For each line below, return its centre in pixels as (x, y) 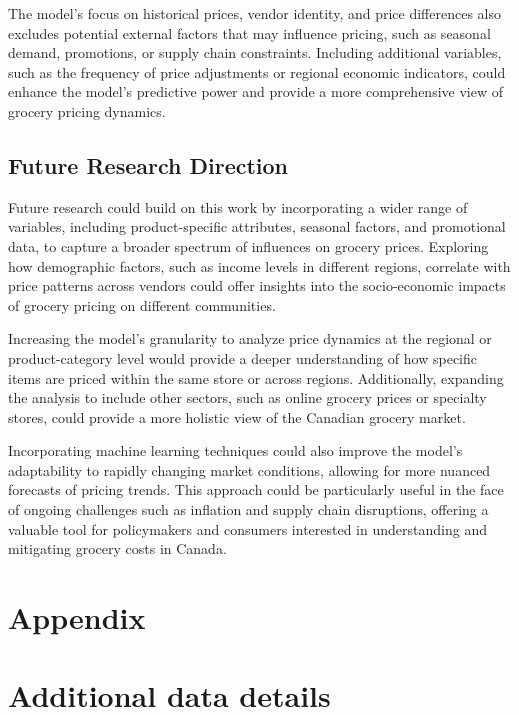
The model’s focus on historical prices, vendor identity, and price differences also (254, 13)
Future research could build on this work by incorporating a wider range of (238, 206)
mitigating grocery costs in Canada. (117, 548)
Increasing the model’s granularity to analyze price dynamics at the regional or (250, 338)
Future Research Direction (148, 164)
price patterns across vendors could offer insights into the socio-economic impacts (257, 285)
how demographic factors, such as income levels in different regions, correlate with (259, 265)
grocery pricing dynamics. (87, 110)
